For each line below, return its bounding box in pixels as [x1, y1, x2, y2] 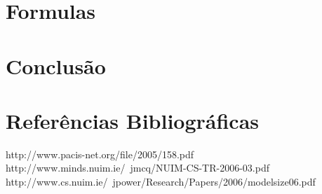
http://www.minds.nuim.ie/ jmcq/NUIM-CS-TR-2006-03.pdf [6, 160, 269, 175]
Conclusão [6, 51, 106, 80]
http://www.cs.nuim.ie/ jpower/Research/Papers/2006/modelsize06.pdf [6, 174, 316, 189]
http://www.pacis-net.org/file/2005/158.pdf [6, 146, 194, 161]
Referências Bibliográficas [6, 106, 260, 134]
